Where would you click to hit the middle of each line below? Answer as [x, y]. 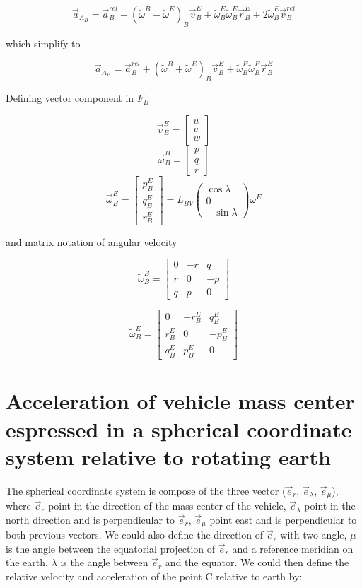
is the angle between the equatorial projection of [111, 548]
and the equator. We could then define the [257, 562]
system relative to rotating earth [169, 456]
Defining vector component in [70, 98]
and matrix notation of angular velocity [92, 241]
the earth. [27, 562]
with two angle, [314, 535]
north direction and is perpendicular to [90, 519]
